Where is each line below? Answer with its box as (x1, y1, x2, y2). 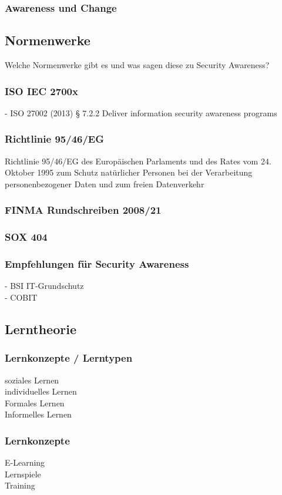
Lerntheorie (5, 319, 76, 338)
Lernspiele (5, 467, 41, 480)
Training (5, 479, 35, 491)
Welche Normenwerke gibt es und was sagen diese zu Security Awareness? (5, 59, 270, 71)
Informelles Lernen (5, 408, 72, 420)
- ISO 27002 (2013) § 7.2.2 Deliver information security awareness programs (5, 106, 277, 119)
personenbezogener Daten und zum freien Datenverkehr (5, 177, 204, 190)
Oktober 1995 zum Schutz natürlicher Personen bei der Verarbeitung (5, 166, 253, 179)
